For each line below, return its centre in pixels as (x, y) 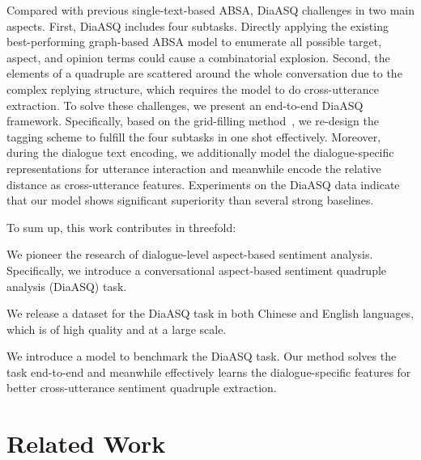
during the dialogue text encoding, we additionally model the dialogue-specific (200, 152)
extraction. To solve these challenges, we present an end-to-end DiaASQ (185, 105)
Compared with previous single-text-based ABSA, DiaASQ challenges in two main (210, 10)
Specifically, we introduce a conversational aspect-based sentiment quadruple (197, 270)
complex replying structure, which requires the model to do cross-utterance (193, 89)
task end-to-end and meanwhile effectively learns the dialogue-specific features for (209, 371)
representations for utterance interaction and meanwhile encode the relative (194, 168)
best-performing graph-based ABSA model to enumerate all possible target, (194, 42)
